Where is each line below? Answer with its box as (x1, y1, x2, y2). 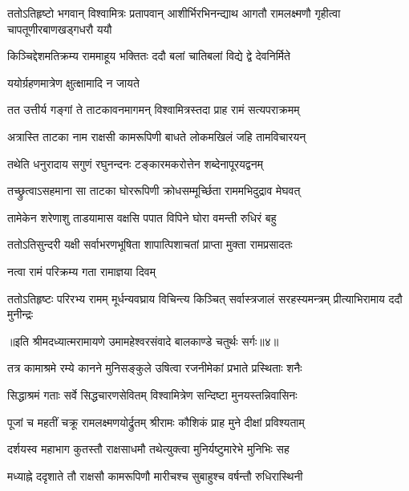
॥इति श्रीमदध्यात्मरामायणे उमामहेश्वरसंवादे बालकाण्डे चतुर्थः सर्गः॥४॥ (7, 332, 279, 349)
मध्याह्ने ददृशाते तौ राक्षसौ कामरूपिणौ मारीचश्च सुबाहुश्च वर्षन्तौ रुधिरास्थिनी (7, 467, 303, 484)
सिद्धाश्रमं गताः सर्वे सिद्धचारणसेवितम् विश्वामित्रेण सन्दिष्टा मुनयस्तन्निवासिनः (7, 386, 298, 403)
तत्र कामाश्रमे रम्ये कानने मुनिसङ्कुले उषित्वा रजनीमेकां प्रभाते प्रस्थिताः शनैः (7, 359, 302, 376)
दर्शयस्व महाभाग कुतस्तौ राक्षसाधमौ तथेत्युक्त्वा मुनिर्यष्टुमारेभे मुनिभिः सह (7, 440, 290, 457)
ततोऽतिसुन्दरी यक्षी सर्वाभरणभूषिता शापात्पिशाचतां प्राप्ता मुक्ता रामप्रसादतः (7, 236, 293, 253)
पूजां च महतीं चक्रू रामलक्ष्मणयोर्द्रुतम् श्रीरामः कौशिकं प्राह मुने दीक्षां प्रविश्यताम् (7, 413, 305, 430)
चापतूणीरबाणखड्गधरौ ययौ (7, 20, 112, 37)
